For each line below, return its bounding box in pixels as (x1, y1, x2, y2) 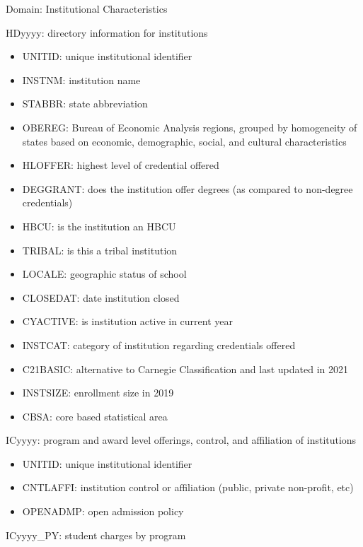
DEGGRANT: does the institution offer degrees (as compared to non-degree (22, 181, 353, 196)
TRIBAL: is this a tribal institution (22, 242, 178, 257)
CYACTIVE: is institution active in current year (22, 314, 233, 329)
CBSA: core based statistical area (22, 408, 168, 423)
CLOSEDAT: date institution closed (22, 290, 180, 305)
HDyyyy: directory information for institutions (6, 25, 208, 40)
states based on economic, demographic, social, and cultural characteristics (22, 134, 347, 148)
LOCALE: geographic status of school (22, 266, 187, 281)
